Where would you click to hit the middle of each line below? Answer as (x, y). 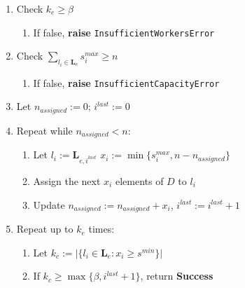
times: (101, 229)
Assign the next (67, 181)
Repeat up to (45, 229)
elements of (139, 181)
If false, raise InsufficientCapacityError (126, 82)
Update (49, 204)
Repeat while (44, 130)
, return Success (177, 276)
